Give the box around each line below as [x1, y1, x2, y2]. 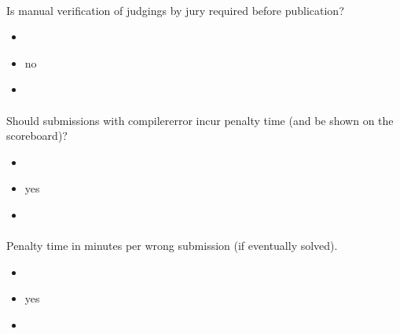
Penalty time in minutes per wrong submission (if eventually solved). [6, 237, 338, 254]
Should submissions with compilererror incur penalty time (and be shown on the [6, 112, 394, 128]
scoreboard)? [6, 127, 68, 144]
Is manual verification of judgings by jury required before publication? [6, 2, 344, 18]
